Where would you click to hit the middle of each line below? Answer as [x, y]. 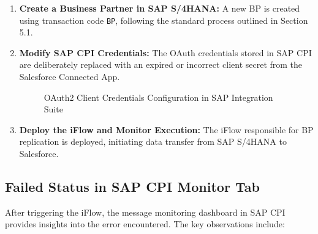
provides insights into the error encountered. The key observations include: [145, 224]
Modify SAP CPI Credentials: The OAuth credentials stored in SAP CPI [165, 52]
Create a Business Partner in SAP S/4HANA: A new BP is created [160, 8]
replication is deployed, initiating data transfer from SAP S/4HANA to [153, 141]
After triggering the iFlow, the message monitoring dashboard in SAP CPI [145, 212]
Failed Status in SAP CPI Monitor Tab [132, 186]
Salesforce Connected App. [70, 77]
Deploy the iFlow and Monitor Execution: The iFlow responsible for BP [166, 129]
